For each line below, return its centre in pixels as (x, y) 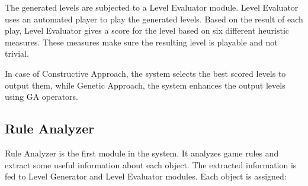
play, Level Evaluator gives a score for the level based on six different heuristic (147, 30)
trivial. (17, 53)
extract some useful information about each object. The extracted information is (151, 164)
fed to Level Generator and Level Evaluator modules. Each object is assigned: (146, 176)
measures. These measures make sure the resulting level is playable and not (141, 42)
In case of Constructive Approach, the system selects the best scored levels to (145, 73)
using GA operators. (42, 97)
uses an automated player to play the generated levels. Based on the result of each (154, 19)
